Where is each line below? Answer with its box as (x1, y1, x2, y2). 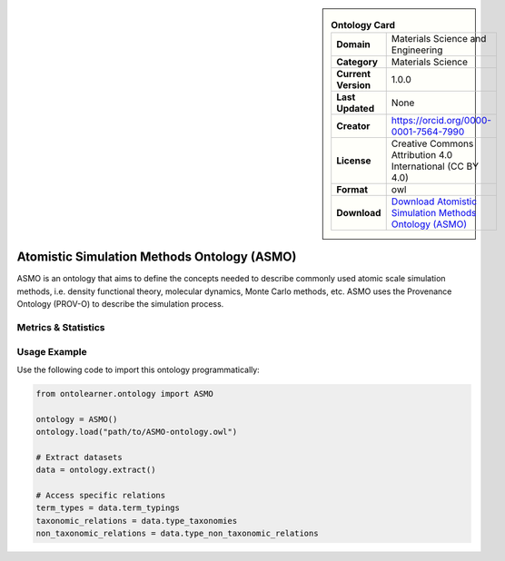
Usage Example (16, 345, 87, 358)
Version (336, 79, 371, 92)
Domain (336, 38, 371, 51)
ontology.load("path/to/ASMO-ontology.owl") (35, 427, 238, 438)
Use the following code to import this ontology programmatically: (16, 364, 261, 375)
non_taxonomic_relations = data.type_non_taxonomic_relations (35, 528, 319, 539)
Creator (336, 120, 371, 133)
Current (336, 68, 371, 81)
